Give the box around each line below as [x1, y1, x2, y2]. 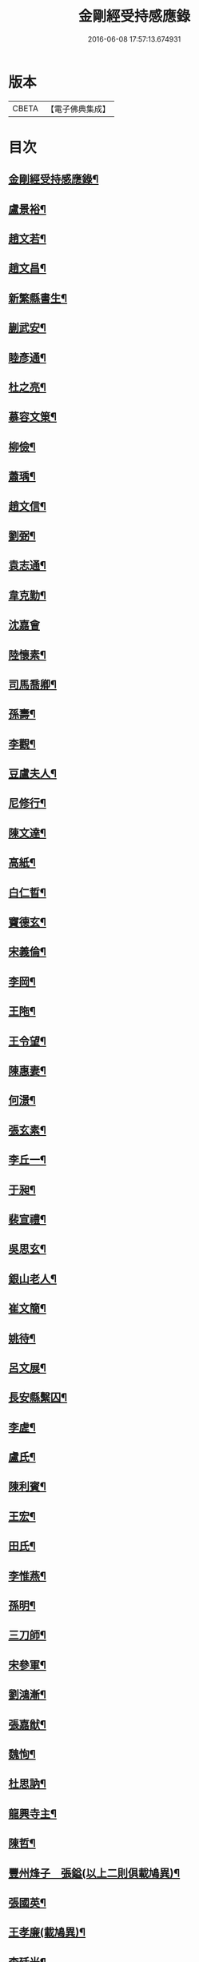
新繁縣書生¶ [8, 291, 68, 305]
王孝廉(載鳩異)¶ [8, 1926, 86, 1940]
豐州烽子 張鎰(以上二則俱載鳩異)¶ [8, 1866, 181, 1880]
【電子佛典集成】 [46, 103, 110, 114]
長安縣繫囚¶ [8, 1390, 68, 1405]
